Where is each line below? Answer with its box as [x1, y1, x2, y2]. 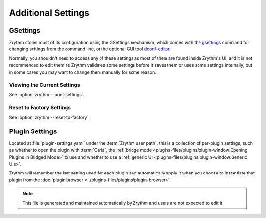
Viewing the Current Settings [9, 82, 81, 88]
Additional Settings [9, 7, 90, 18]
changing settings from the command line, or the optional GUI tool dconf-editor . [9, 46, 171, 52]
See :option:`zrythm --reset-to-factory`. [9, 114, 90, 120]
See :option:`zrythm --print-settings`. [9, 91, 85, 97]
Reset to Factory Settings [9, 104, 71, 111]
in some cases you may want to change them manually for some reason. [9, 69, 156, 75]
